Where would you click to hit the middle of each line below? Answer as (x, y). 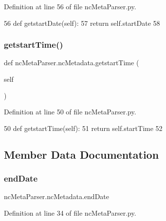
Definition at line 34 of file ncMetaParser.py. (70, 212)
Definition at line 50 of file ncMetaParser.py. (70, 112)
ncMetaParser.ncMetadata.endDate (57, 196)
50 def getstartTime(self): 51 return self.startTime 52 (83, 128)
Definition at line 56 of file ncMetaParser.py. (70, 6)
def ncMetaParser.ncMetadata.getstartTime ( (72, 63)
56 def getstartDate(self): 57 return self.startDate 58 (82, 23)
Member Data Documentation (82, 154)
